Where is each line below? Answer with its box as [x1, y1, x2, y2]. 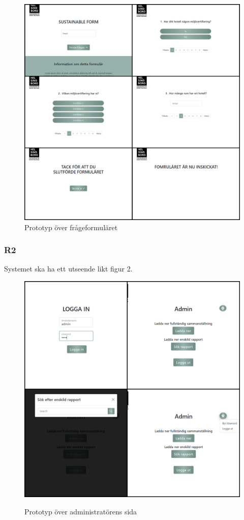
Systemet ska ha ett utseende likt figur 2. [4, 263, 133, 274]
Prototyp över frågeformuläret [24, 222, 118, 232]
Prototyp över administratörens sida [24, 506, 137, 516]
